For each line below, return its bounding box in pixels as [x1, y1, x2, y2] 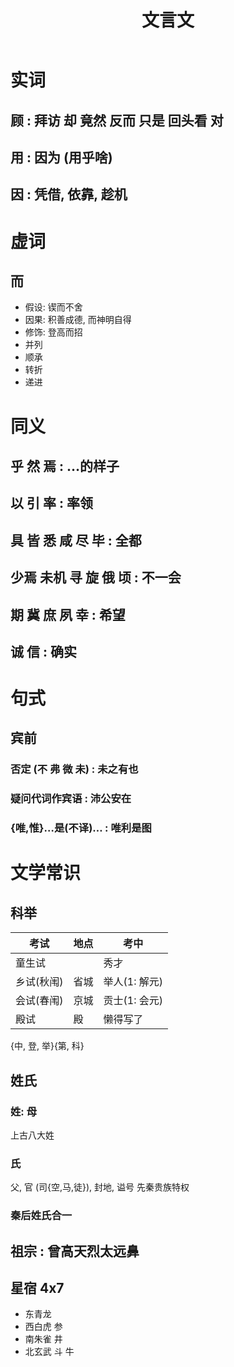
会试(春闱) [15, 994, 64, 1008]
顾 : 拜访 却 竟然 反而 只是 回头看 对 [10, 112, 224, 129]
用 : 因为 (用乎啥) [10, 149, 113, 166]
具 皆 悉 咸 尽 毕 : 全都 [10, 532, 142, 549]
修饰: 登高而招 [24, 326, 83, 338]
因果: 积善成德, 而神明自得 [24, 314, 132, 326]
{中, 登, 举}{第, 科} [10, 1040, 85, 1052]
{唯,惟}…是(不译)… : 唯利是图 [10, 821, 152, 835]
